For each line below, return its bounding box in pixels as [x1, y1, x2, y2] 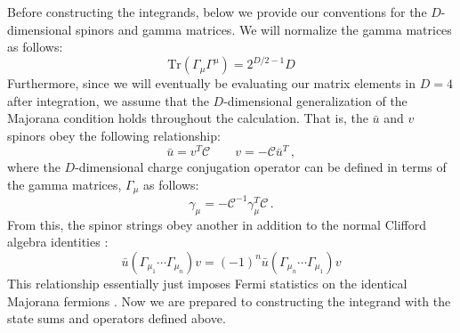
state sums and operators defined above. [7, 309, 226, 328]
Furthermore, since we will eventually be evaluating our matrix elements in [7, 74, 416, 93]
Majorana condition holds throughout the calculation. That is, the [7, 109, 368, 127]
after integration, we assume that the [7, 91, 209, 110]
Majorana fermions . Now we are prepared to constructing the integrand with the [7, 291, 451, 310]
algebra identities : [7, 232, 109, 251]
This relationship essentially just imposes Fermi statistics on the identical [7, 273, 408, 292]
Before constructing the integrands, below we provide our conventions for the [7, 3, 427, 20]
